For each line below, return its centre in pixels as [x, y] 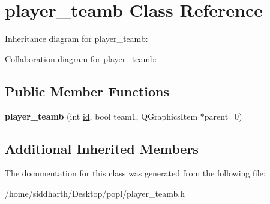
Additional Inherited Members [102, 148]
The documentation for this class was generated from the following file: [135, 173]
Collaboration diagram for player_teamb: [81, 58]
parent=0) [223, 116]
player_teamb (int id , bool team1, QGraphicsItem [101, 116]
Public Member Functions [87, 91]
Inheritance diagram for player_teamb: [76, 39]
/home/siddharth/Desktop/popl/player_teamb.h [95, 193]
